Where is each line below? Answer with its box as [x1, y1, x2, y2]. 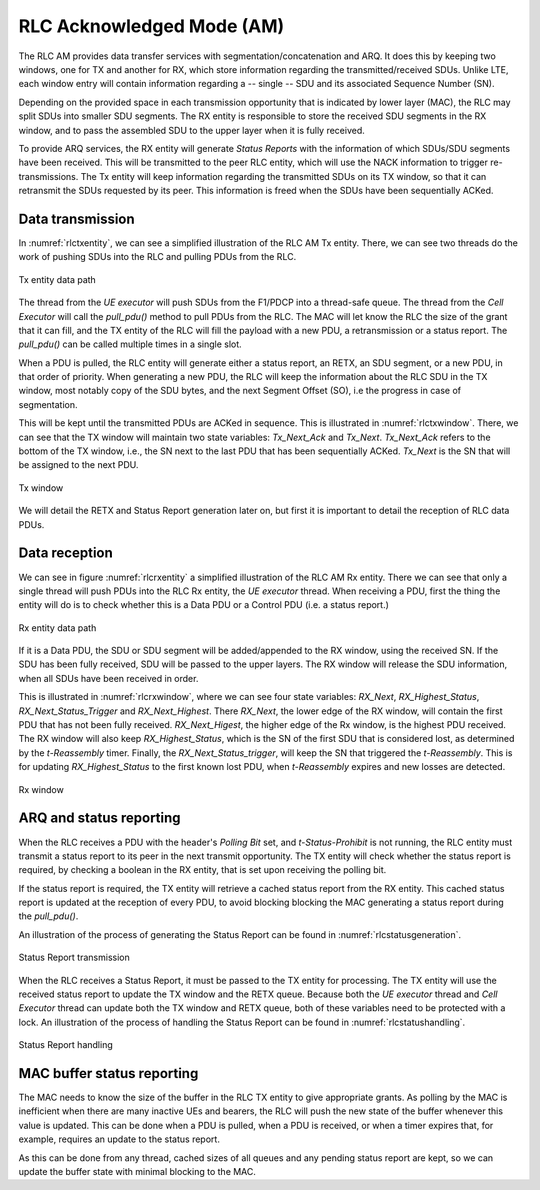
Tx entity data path [18, 273, 97, 285]
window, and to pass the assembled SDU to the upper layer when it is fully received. [18, 124, 365, 136]
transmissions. [18, 170, 79, 182]
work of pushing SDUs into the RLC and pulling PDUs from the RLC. [18, 251, 297, 263]
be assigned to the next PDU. [18, 459, 139, 471]
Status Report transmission [18, 951, 130, 964]
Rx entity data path [18, 621, 97, 634]
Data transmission [18, 210, 135, 227]
